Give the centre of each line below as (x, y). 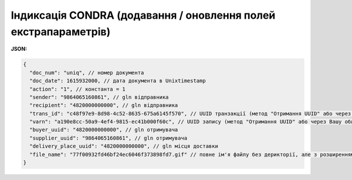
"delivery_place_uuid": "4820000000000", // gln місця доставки (124, 146)
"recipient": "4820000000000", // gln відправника (104, 105)
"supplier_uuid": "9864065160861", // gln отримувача (109, 138)
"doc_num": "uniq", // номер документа (87, 72)
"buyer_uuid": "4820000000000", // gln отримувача (104, 130)
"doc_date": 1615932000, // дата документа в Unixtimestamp (118, 81)
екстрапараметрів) (61, 32)
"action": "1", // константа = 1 (77, 89)
